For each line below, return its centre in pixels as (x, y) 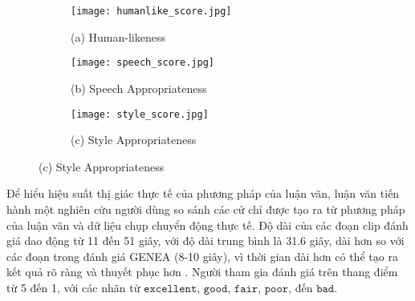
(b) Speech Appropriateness (139, 88)
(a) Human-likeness (118, 36)
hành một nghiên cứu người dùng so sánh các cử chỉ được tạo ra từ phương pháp (206, 209)
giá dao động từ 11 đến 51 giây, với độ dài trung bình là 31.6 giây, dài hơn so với (205, 241)
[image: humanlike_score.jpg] (151, 11)
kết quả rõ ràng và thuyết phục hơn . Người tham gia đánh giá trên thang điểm (202, 272)
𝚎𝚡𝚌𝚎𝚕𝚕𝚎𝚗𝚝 (171, 289)
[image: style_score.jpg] (140, 114)
